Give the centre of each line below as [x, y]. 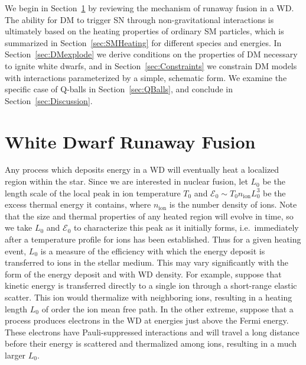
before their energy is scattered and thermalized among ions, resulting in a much [151, 343]
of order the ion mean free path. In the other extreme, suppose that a [167, 309]
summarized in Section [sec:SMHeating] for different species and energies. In [143, 42]
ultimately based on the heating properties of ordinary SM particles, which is [144, 31]
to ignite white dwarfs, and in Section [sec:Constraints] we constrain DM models [151, 65]
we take [19, 227]
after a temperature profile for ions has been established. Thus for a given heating [153, 239]
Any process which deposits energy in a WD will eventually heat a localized [142, 169]
